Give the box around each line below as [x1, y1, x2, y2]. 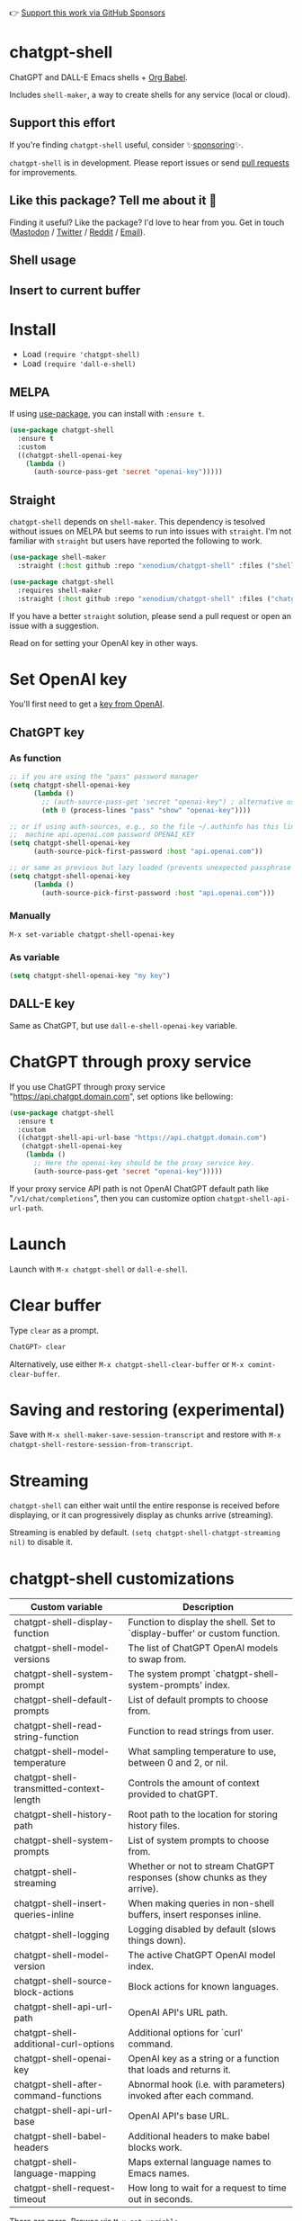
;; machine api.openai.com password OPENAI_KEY [9, 831, 195, 840]
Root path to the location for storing [128, 1808, 279, 1821]
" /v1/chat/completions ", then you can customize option [9, 1192, 216, 1203]
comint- [247, 1360, 277, 1370]
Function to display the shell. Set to [128, 1616, 276, 1629]
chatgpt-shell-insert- [13, 1897, 108, 1910]
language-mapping [13, 2167, 96, 2180]
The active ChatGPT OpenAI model [128, 1949, 276, 1962]
